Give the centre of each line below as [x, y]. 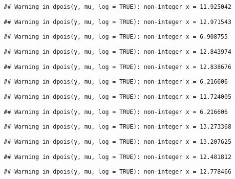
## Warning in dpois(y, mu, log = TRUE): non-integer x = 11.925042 [118, 7]
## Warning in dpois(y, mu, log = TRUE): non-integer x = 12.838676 [118, 67]
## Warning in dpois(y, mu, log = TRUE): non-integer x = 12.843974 [118, 52]
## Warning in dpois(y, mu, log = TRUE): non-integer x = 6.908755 [116, 37]
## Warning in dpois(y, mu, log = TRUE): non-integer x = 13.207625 [118, 142]
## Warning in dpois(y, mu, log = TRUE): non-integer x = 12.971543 [118, 22]
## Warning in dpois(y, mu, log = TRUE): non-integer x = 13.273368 [118, 127]
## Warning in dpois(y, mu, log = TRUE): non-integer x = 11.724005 [118, 97]
